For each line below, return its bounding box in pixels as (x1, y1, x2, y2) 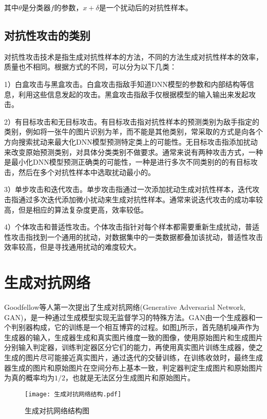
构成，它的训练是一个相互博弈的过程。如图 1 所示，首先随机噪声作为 (32, 322, 259, 333)
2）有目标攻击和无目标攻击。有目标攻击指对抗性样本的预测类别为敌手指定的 (4, 116, 259, 127)
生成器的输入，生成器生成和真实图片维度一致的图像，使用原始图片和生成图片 (4, 331, 263, 342)
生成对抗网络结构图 (25, 405, 89, 416)
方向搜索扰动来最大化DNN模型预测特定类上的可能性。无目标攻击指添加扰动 (4, 136, 258, 147)
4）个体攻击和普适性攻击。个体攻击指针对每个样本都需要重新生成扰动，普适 (4, 221, 259, 232)
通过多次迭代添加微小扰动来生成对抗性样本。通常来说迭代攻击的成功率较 (18, 194, 263, 204)
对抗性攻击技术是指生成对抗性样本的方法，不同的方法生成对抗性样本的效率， (4, 51, 263, 62)
